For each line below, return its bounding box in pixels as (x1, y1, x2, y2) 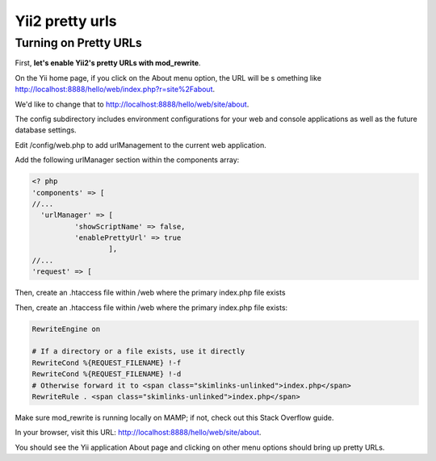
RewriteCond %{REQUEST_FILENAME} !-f (31, 358, 182, 367)
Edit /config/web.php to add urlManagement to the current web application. (15, 140, 266, 149)
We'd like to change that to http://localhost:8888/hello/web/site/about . (15, 99, 249, 109)
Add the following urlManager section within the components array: (15, 155, 240, 165)
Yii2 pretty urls (15, 12, 117, 30)
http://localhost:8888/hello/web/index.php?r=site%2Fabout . (15, 85, 216, 94)
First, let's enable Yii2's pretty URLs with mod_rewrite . (15, 58, 201, 68)
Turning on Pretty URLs (15, 36, 143, 50)
